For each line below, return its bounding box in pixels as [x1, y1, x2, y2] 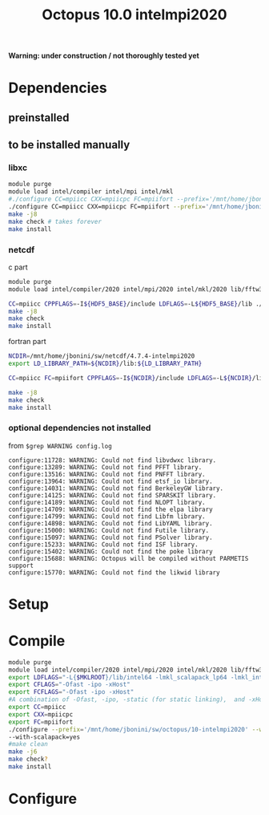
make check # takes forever [8, 217, 102, 225]
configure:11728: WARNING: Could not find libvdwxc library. [8, 456, 217, 464]
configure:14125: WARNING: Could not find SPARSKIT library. [8, 491, 217, 499]
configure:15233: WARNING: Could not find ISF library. [8, 540, 199, 549]
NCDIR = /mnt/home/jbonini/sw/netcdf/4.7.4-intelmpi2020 [8, 352, 195, 360]
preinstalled [8, 111, 70, 124]
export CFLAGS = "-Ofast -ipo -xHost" [8, 680, 130, 689]
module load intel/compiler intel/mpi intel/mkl [8, 188, 174, 196]
